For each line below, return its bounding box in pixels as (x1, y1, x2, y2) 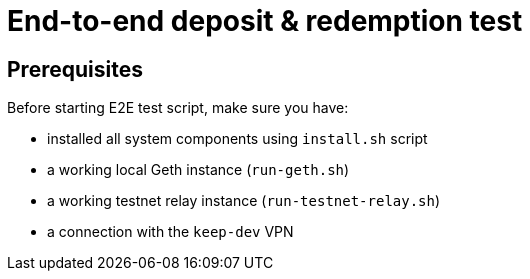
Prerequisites (7, 56, 143, 82)
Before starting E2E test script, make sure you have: (7, 99, 349, 117)
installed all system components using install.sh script (47, 130, 428, 148)
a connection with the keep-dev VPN (47, 223, 294, 241)
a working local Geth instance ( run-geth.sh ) (47, 161, 350, 179)
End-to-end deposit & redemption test (7, 4, 523, 38)
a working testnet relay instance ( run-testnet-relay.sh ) (47, 192, 441, 210)
